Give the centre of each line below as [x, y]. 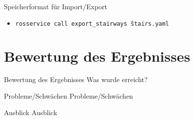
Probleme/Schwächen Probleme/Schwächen [68, 95]
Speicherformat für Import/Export [56, 6]
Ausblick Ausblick [31, 112]
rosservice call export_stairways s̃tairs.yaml [92, 24]
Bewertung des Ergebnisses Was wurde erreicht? [76, 79]
